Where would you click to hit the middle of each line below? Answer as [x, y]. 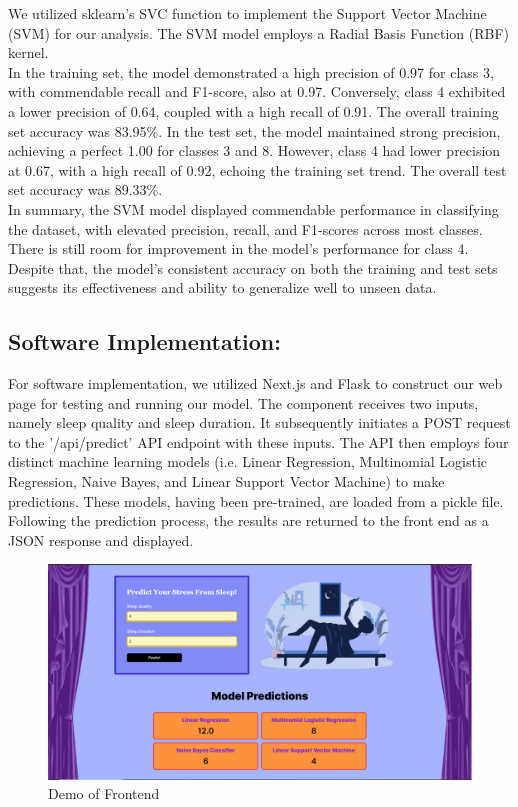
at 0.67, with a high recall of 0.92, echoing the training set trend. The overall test [257, 169]
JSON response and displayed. [101, 539]
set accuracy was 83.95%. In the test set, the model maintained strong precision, [254, 130]
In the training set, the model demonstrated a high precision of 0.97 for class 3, [251, 71]
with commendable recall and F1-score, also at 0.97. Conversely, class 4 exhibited [257, 91]
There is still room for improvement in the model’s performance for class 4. [238, 248]
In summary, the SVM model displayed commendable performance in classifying [253, 208]
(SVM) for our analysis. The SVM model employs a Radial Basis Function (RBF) [258, 32]
